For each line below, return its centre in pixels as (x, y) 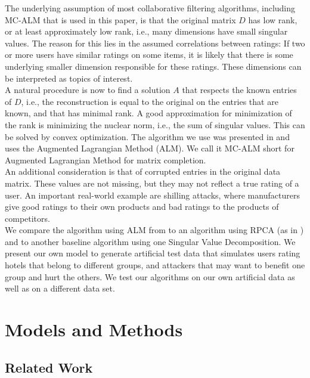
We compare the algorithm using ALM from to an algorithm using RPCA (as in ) (154, 230)
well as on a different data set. (60, 288)
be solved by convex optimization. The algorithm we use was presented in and (147, 136)
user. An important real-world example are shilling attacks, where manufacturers (152, 195)
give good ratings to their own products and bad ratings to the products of (142, 207)
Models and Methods (94, 329)
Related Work (49, 367)
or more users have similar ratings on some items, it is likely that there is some (149, 55)
